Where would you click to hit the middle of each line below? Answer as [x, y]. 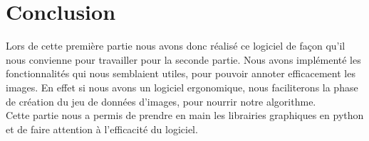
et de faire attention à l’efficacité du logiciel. [102, 129]
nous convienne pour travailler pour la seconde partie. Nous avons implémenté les [183, 59]
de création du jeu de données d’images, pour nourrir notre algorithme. [161, 101]
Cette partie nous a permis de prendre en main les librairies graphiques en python [185, 115]
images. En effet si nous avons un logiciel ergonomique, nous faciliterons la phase [182, 87]
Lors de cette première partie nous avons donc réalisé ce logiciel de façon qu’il [176, 46]
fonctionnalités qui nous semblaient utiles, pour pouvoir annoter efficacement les [181, 73]
